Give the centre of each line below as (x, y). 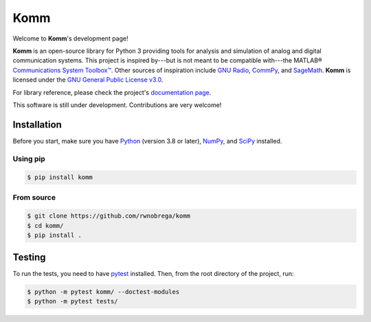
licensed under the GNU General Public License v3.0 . (88, 80)
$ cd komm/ (45, 226)
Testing (29, 257)
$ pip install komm (60, 177)
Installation (37, 125)
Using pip (29, 159)
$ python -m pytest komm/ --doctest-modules (103, 291)
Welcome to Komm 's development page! (70, 38)
